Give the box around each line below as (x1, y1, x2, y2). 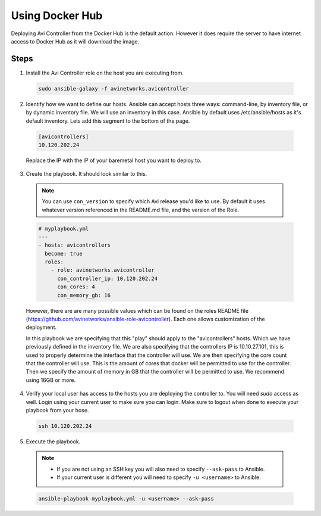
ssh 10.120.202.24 (38, 422, 92, 429)
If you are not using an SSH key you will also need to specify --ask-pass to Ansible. (56, 465, 265, 473)
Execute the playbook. (26, 438, 81, 445)
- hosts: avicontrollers (38, 242, 111, 248)
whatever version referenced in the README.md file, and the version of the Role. (42, 206, 240, 213)
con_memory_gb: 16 (57, 292, 111, 299)
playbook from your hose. (26, 406, 89, 414)
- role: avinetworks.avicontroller (51, 267, 155, 273)
